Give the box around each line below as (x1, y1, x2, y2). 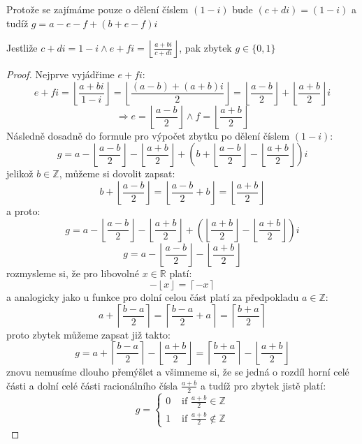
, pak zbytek (179, 40, 232, 54)
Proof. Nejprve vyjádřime (6, 67, 115, 82)
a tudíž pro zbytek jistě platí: (201, 378, 326, 392)
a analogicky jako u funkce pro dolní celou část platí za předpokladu (6, 290, 299, 304)
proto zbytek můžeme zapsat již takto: (6, 327, 171, 341)
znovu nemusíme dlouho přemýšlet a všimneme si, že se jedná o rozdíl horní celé (6, 364, 349, 379)
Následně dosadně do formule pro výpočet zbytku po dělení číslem (6, 128, 290, 142)
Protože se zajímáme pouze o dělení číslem (6, 2, 189, 16)
